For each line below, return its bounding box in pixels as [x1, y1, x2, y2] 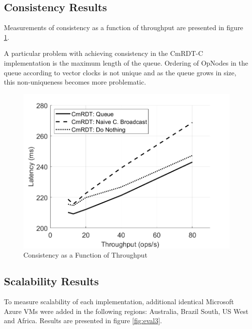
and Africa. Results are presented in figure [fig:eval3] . [4, 315, 162, 326]
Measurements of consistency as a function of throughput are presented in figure [4, 22, 243, 33]
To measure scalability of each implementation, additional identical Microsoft [4, 296, 234, 307]
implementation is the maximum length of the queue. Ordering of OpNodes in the [4, 57, 248, 68]
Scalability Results [4, 274, 99, 289]
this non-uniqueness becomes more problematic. [4, 77, 146, 87]
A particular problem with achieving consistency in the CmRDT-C [4, 48, 203, 58]
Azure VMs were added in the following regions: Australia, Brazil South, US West [4, 306, 249, 316]
